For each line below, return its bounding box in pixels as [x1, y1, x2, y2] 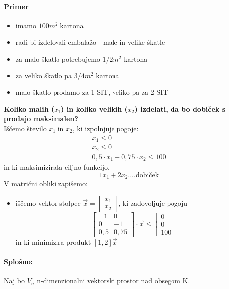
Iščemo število [4, 123, 47, 133]
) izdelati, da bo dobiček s [134, 103, 226, 114]
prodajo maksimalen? [4, 113, 78, 124]
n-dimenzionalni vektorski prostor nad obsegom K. [37, 275, 190, 286]
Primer [4, 1, 29, 11]
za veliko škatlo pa [15, 70, 72, 80]
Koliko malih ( [4, 103, 55, 114]
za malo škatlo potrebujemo [15, 53, 100, 64]
